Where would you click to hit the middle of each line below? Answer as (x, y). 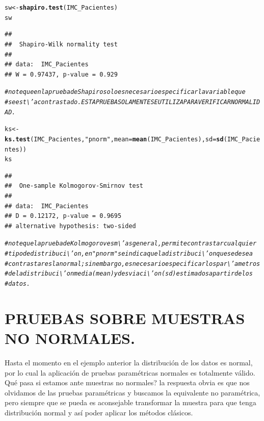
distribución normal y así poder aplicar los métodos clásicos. (99, 412)
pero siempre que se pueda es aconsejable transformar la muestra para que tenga (130, 402)
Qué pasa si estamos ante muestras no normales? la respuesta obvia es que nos (127, 382)
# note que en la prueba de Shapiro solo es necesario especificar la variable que (125, 92)
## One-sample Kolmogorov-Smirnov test (74, 186)
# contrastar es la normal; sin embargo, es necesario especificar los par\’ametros (133, 264)
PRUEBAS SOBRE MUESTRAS (125, 318)
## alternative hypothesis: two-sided (70, 226)
